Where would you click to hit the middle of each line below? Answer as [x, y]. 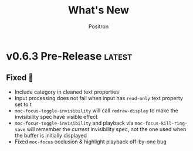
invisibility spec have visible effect [56, 116]
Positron [99, 26]
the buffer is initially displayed [50, 135]
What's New [99, 10]
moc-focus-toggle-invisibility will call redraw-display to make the [97, 110]
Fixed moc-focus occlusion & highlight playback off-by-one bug [91, 142]
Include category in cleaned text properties [67, 92]
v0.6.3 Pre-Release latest [69, 56]
